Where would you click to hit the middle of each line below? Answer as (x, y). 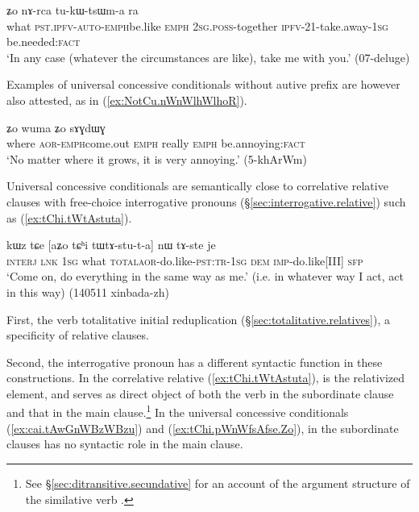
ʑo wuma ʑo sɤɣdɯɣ (56, 127)
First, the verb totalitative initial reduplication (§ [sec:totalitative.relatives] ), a (199, 319)
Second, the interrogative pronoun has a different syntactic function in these (195, 362)
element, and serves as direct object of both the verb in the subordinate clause (200, 393)
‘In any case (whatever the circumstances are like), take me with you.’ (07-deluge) (208, 57)
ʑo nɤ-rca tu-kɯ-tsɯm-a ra (73, 10)
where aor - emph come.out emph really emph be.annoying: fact (156, 143)
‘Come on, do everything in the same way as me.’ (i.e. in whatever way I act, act (205, 276)
